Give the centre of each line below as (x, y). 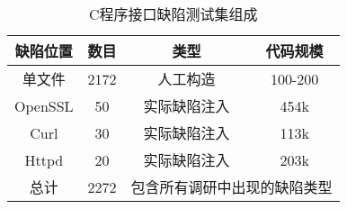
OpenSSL (44, 105)
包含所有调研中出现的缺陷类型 (231, 187)
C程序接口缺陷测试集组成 (173, 14)
